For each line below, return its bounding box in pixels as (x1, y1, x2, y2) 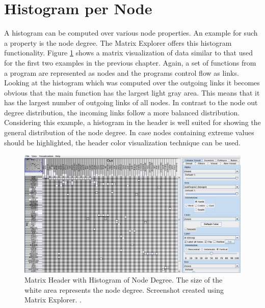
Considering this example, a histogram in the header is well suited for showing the (4, 117, 261, 128)
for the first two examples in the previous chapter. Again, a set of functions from (4, 57, 256, 68)
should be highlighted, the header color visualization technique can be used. (4, 137, 241, 147)
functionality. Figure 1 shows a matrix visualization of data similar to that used (4, 47, 253, 58)
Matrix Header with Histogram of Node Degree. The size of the (24, 274, 223, 285)
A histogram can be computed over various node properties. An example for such (4, 27, 258, 38)
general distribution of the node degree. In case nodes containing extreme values (4, 127, 254, 138)
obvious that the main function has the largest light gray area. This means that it (4, 87, 260, 98)
